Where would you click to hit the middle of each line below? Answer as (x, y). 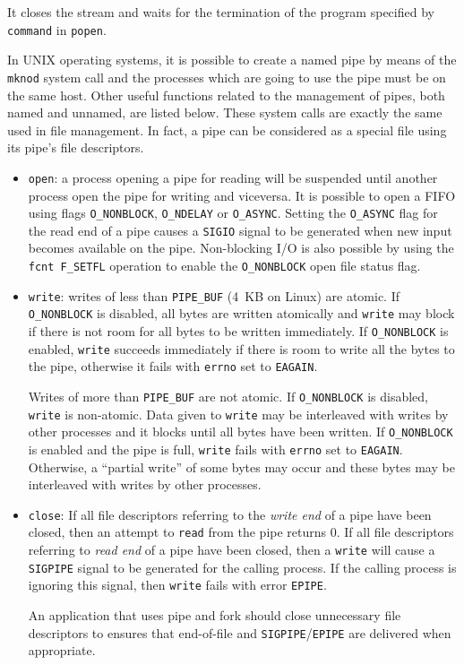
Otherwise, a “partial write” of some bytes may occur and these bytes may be (241, 466)
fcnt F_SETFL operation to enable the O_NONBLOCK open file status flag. (224, 266)
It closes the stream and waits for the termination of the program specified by (221, 12)
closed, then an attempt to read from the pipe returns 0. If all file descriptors (241, 532)
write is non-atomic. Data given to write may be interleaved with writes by (238, 414)
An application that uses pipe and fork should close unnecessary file (215, 615)
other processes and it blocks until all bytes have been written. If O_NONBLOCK (241, 432)
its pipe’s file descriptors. (76, 147)
